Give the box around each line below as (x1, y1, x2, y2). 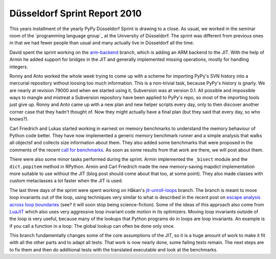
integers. (9, 63, 28, 70)
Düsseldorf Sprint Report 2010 (9, 8, 142, 19)
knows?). (9, 116, 29, 122)
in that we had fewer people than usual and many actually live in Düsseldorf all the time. (9, 40, 194, 46)
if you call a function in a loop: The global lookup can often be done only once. (9, 223, 175, 229)
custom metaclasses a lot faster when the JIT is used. (9, 178, 123, 184)
